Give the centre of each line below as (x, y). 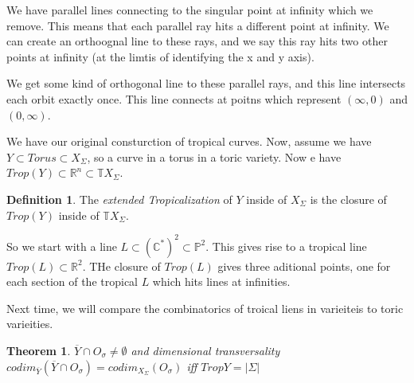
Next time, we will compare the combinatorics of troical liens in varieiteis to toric (205, 308)
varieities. (30, 324)
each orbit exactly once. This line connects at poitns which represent (174, 98)
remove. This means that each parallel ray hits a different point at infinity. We (198, 25)
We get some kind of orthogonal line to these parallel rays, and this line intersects (206, 83)
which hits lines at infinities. (221, 281)
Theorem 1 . (39, 350)
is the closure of (348, 199)
